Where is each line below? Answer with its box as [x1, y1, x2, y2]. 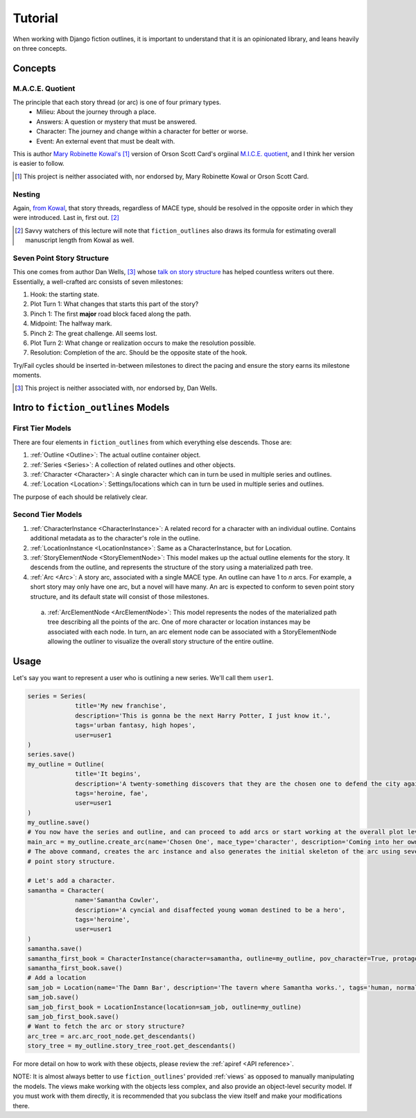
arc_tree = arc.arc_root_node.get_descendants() [27, 1032, 196, 1040]
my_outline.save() [27, 819, 90, 827]
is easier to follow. [12, 160, 65, 168]
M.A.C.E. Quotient [12, 83, 76, 93]
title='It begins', [75, 770, 141, 778]
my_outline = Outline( [27, 760, 105, 768]
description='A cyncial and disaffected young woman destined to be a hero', [75, 906, 346, 914]
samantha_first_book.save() [27, 964, 123, 972]
